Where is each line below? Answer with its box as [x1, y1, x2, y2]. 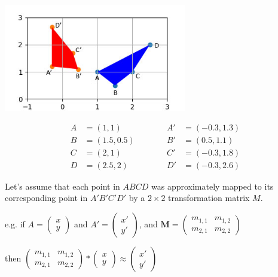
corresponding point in [5, 191, 88, 204]
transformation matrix [168, 191, 250, 204]
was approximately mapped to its [151, 179, 274, 192]
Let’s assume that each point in [5, 179, 120, 192]
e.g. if [5, 218, 25, 230]
